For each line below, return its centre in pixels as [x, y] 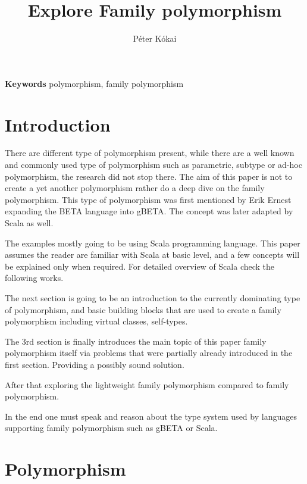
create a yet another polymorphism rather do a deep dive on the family [135, 188]
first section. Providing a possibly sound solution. [95, 364]
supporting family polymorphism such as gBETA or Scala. [111, 428]
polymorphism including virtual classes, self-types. [96, 321]
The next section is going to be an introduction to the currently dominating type [153, 297]
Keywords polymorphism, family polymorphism [94, 83]
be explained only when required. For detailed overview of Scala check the [140, 266]
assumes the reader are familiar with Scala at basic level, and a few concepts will [152, 255]
